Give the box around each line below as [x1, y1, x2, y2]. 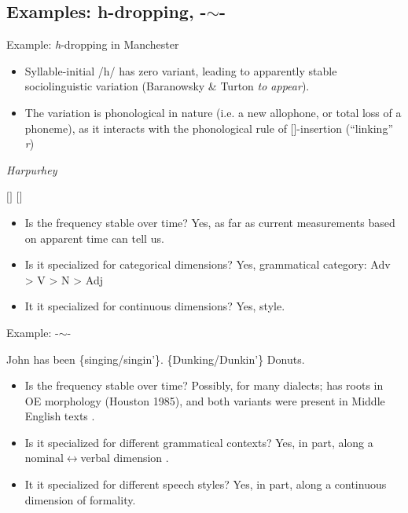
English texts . [24, 408, 95, 424]
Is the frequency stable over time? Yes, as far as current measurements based [24, 214, 395, 230]
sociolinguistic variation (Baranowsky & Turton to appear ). [24, 78, 310, 94]
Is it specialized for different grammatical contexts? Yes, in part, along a [24, 434, 373, 450]
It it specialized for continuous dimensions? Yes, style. [24, 298, 285, 314]
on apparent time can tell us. [24, 229, 164, 246]
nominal [24, 449, 64, 466]
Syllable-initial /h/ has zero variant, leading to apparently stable [24, 62, 337, 79]
